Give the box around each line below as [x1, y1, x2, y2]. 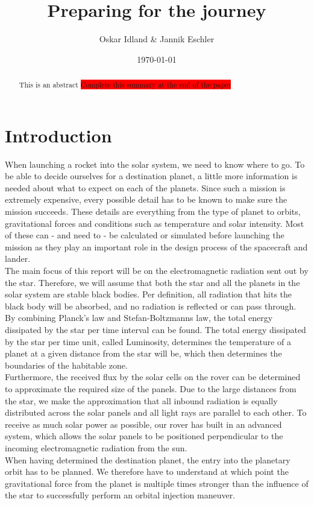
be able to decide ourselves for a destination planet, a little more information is [5, 170, 298, 182]
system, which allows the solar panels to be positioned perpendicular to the [5, 430, 283, 442]
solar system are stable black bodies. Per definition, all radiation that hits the [5, 288, 292, 300]
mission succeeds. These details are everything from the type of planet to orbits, [5, 205, 301, 218]
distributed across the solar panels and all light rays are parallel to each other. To [5, 406, 307, 419]
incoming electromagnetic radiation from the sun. [5, 441, 187, 454]
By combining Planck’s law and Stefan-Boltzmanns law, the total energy [5, 311, 273, 324]
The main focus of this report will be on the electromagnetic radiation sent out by [5, 264, 309, 277]
